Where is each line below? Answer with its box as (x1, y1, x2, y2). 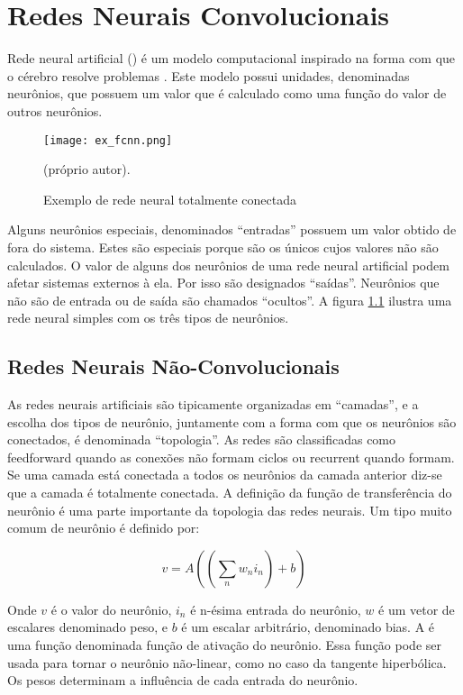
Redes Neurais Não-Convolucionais (7, 352, 340, 380)
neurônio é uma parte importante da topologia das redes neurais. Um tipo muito (7, 500, 452, 519)
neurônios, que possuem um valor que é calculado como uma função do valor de (7, 84, 447, 103)
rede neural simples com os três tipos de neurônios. (7, 308, 289, 327)
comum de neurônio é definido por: (7, 518, 200, 537)
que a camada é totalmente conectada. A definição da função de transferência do (7, 483, 452, 502)
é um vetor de (378, 599, 455, 618)
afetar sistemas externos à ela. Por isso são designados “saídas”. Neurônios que (7, 273, 440, 292)
